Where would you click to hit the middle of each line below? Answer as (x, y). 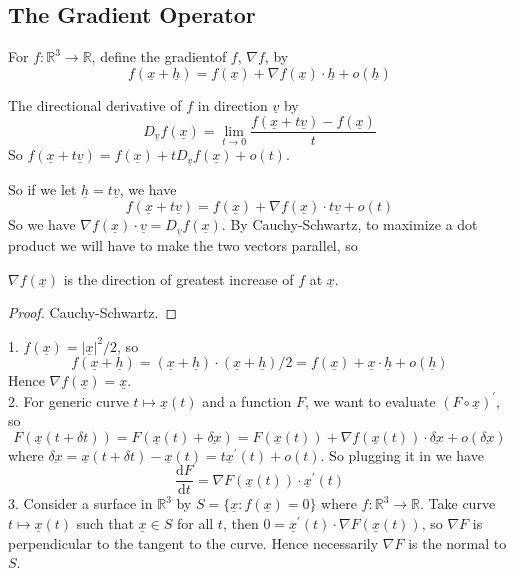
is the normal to (457, 542)
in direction (232, 104)
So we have (42, 224)
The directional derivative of (95, 104)
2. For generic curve (68, 400)
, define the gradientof (159, 56)
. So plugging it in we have (402, 454)
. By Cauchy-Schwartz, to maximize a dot (349, 224)
